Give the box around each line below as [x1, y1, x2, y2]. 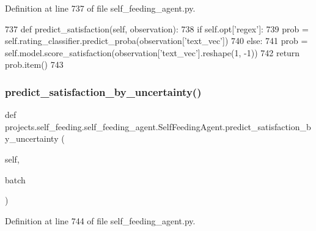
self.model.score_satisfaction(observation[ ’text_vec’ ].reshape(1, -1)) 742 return [5, 46, 300, 59]
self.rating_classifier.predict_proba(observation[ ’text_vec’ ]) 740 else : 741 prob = [5, 34, 308, 47]
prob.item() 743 [5, 58, 64, 71]
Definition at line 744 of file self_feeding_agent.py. [5, 214, 196, 227]
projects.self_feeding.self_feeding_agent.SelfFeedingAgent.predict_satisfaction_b [5, 120, 311, 133]
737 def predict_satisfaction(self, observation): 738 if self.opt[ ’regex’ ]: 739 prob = [5, 22, 309, 35]
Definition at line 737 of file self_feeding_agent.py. [5, 2, 196, 14]
